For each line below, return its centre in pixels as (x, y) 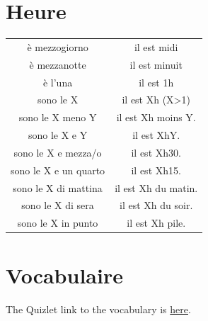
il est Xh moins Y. (156, 117)
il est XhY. (156, 135)
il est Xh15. (156, 170)
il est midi (156, 46)
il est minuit (156, 64)
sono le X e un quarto (58, 170)
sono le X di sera (58, 205)
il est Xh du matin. (156, 187)
